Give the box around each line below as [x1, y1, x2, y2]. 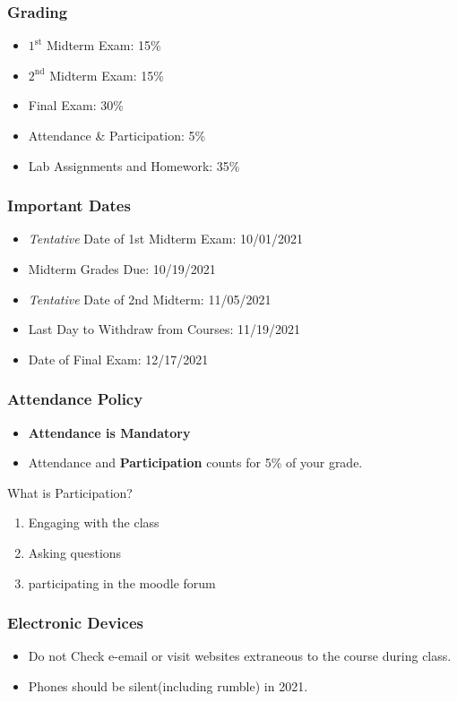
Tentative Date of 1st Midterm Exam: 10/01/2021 [28, 229, 304, 248]
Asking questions [28, 543, 122, 561]
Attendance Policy [7, 388, 143, 410]
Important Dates [7, 194, 131, 217]
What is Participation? [7, 483, 133, 501]
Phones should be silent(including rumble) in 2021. [28, 676, 308, 695]
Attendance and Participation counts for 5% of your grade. [28, 453, 363, 472]
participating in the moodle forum [28, 573, 216, 592]
